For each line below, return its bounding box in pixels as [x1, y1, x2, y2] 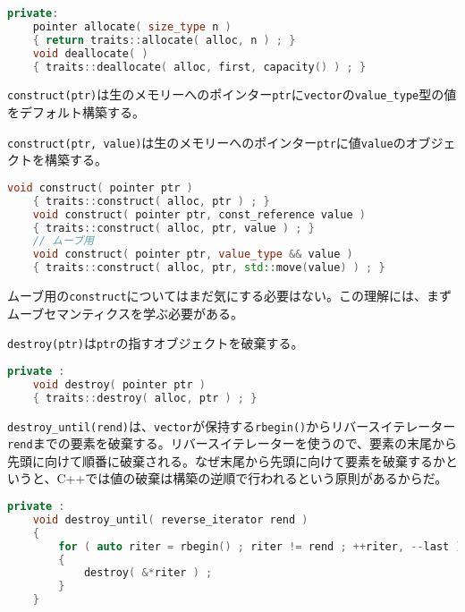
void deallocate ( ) [32, 47, 148, 60]
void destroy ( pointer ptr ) [32, 378, 206, 391]
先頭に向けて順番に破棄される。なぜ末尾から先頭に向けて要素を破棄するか [7, 451, 445, 470]
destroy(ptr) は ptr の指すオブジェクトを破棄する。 [7, 334, 304, 353]
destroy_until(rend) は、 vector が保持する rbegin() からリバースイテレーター [7, 416, 456, 435]
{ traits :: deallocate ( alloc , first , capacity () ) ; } [32, 60, 367, 73]
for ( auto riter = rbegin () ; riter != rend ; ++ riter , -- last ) [58, 540, 462, 553]
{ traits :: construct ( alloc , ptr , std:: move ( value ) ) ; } [32, 261, 385, 275]
